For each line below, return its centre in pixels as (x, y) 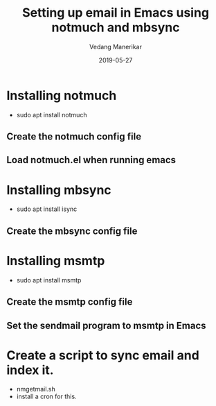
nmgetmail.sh (36, 389)
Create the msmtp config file (70, 302)
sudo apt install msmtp (49, 280)
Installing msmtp (56, 261)
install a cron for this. (46, 396)
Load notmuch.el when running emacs (91, 160)
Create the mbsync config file (72, 231)
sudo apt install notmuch (52, 115)
